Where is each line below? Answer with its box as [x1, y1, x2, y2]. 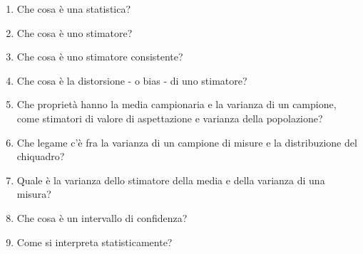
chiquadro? [16, 149, 65, 164]
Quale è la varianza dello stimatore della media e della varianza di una [16, 172, 325, 187]
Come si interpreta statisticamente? [16, 234, 173, 249]
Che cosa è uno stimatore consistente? [16, 49, 183, 64]
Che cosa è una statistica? [16, 1, 131, 16]
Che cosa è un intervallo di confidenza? [16, 210, 188, 225]
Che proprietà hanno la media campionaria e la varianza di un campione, [16, 97, 337, 112]
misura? [16, 186, 51, 201]
